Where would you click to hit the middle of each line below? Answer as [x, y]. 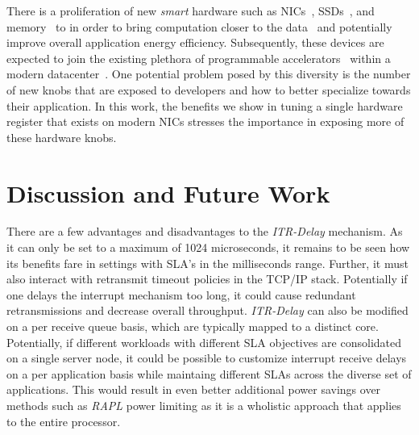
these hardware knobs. [62, 137]
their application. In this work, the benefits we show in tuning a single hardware [205, 105]
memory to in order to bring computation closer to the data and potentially [199, 26]
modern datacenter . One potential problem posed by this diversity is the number [209, 74]
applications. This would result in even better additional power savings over [194, 389]
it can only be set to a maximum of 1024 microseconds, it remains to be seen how [208, 247]
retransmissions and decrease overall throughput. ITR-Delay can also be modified [207, 310]
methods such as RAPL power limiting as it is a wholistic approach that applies [204, 405]
